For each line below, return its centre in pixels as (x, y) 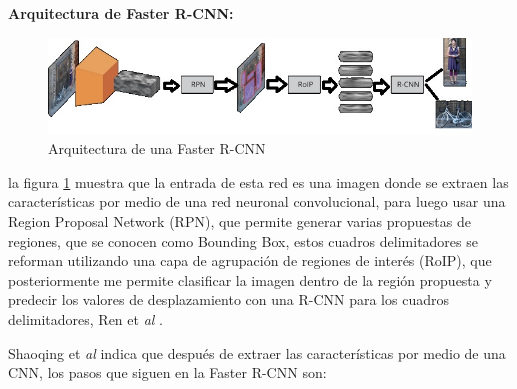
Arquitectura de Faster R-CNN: (121, 13)
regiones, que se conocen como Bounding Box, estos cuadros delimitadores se (243, 240)
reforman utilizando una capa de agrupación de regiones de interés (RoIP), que (250, 260)
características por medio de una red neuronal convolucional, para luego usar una (257, 201)
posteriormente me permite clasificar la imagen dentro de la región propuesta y (250, 279)
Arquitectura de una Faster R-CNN (157, 148)
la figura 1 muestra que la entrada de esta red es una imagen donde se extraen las (258, 181)
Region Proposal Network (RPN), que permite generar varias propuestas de (239, 221)
